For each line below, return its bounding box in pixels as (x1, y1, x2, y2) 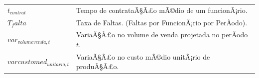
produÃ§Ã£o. (76, 61, 119, 72)
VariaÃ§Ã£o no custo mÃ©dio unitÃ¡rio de (76, 51, 210, 62)
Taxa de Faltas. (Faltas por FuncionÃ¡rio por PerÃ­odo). (76, 17, 248, 27)
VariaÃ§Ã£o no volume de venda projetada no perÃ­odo (76, 29, 248, 40)
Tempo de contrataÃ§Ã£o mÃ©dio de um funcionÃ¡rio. (76, 4, 248, 15)
